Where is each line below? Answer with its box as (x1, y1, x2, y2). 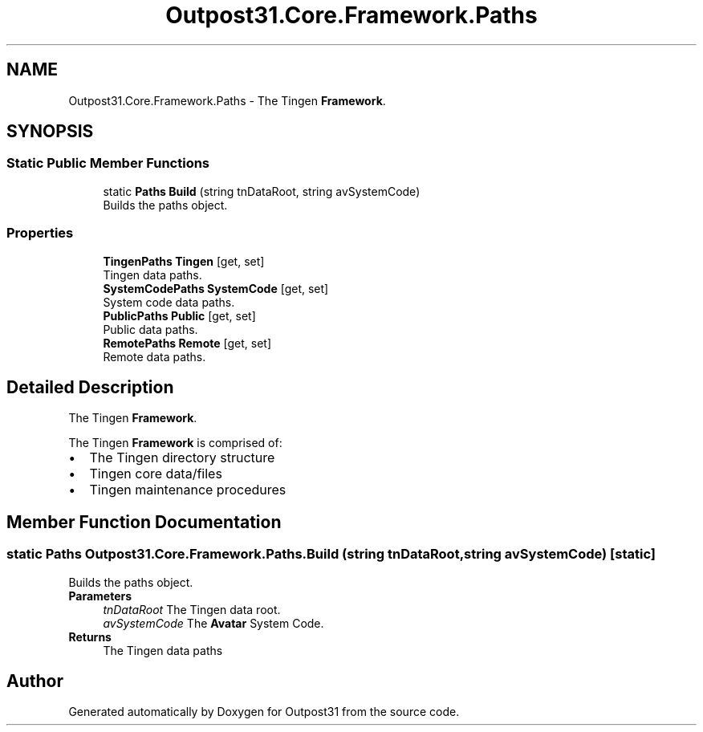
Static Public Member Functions (6, 155, 210, 172)
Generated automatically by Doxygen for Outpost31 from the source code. (68, 705, 460, 719)
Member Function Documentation (6, 511, 282, 532)
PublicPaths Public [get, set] (103, 308, 256, 323)
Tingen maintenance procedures (89, 482, 286, 498)
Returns (68, 629, 112, 644)
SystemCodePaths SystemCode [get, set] (103, 281, 329, 295)
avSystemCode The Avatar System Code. (103, 616, 324, 630)
